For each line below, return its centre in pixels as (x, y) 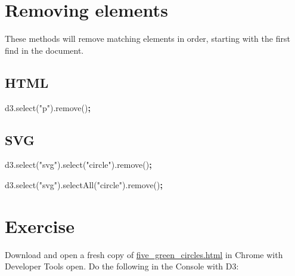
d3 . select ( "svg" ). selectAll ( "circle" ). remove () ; (84, 184)
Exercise (40, 226)
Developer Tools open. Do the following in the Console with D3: (122, 266)
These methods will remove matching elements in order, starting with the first (147, 39)
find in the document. (44, 50)
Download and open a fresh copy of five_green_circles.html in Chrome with (144, 254)
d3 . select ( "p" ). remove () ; (48, 107)
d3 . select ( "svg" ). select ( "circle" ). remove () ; (78, 165)
